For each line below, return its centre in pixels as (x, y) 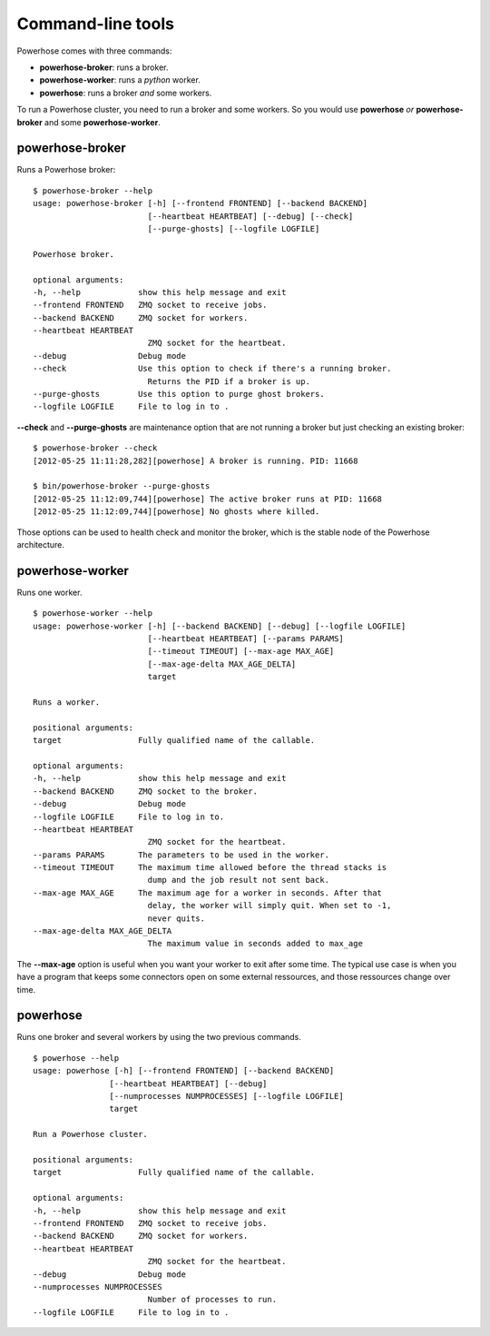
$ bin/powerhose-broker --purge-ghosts (122, 486)
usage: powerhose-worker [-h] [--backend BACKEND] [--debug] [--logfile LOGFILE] (220, 626)
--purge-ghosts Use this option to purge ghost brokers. (179, 394)
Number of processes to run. (212, 1300)
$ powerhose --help (76, 1058)
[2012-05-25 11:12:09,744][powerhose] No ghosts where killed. (176, 512)
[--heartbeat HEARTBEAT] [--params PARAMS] (245, 639)
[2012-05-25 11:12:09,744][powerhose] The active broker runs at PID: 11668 (208, 499)
